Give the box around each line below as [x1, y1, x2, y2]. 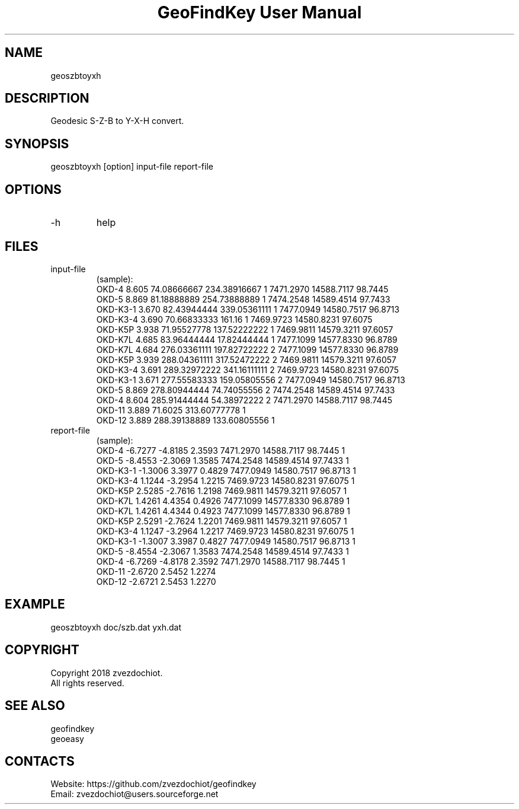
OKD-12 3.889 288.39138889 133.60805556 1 [96, 415, 275, 425]
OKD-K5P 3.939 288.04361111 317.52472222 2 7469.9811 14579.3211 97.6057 [96, 354, 397, 365]
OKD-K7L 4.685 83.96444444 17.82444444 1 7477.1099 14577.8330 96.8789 [96, 334, 398, 345]
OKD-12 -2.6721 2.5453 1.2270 [96, 576, 216, 587]
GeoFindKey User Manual [157, 2, 362, 23]
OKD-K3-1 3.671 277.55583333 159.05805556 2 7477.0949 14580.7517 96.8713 [96, 374, 405, 385]
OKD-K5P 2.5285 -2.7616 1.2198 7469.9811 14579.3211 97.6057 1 [96, 485, 347, 496]
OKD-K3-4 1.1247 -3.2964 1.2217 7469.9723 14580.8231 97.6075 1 [96, 525, 354, 536]
